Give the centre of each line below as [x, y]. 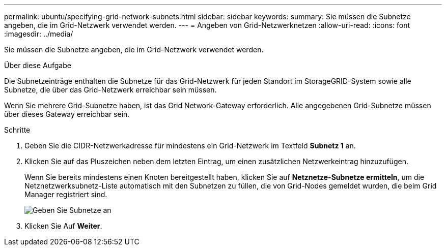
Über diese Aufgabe [38, 65]
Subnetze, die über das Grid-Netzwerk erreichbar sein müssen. [110, 90]
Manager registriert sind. [66, 194]
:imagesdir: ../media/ [39, 34]
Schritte [17, 130]
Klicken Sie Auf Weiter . [63, 226]
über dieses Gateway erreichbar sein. [67, 114]
